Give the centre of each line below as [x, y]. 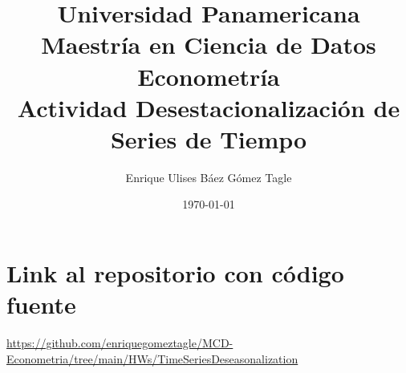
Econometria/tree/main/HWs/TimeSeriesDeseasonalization [152, 358]
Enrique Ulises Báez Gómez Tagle [209, 177]
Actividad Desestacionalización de [209, 107]
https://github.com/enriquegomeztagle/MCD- [120, 343]
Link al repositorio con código [175, 273]
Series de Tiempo [209, 138]
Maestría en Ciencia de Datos [209, 45]
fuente [41, 304]
